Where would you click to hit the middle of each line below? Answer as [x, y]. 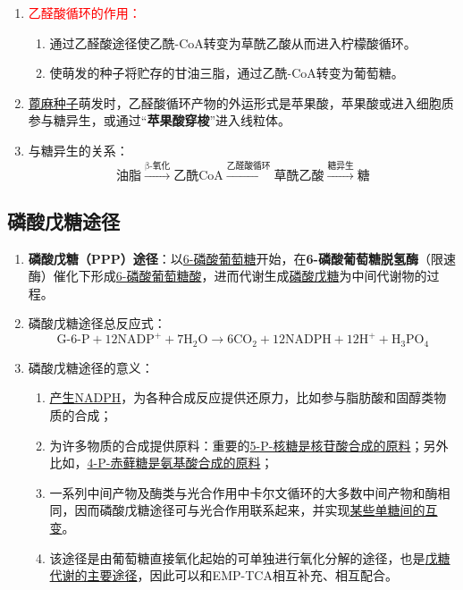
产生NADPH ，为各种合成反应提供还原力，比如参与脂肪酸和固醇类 [242, 397]
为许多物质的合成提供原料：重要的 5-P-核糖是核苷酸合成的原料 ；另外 [249, 445]
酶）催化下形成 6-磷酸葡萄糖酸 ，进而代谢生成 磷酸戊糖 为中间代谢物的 [227, 276]
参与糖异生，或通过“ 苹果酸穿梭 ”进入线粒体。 [160, 120]
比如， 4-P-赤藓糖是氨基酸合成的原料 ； [161, 463]
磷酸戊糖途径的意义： [91, 367]
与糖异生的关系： [78, 150]
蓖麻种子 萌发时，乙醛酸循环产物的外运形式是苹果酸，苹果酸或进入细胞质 [241, 102]
